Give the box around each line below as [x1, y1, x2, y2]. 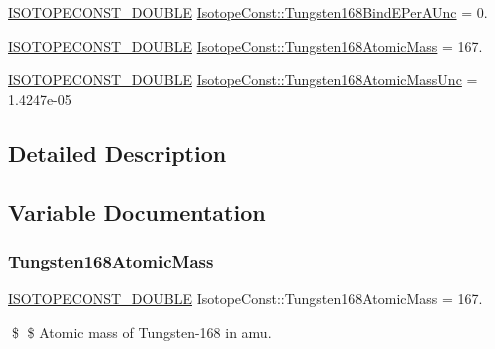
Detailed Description [8, 137, 227, 168]
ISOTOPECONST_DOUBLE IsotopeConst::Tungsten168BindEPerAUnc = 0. [8, 2, 488, 22]
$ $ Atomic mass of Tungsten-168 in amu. [11, 321, 272, 342]
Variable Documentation [8, 196, 266, 227]
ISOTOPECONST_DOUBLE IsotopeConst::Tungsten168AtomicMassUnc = [8, 69, 478, 90]
